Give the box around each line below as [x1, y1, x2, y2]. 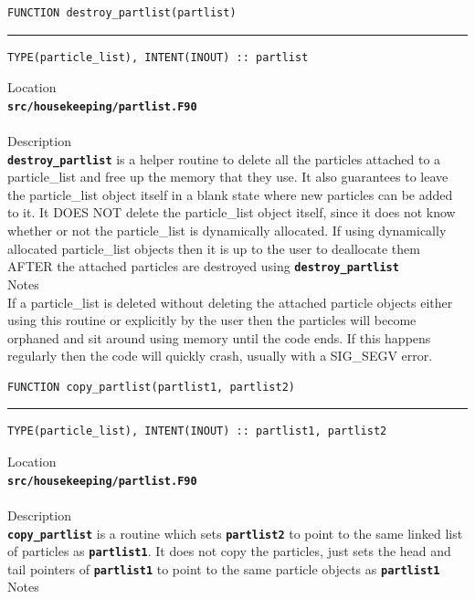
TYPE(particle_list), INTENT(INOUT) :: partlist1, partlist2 [7, 425, 387, 438]
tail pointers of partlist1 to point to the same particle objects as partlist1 [7, 559, 440, 578]
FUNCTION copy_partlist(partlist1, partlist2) [7, 380, 295, 394]
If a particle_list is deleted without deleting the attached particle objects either [7, 292, 453, 311]
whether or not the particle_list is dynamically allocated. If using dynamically [7, 221, 447, 240]
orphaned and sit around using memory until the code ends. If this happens [7, 328, 431, 347]
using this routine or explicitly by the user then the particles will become [7, 310, 417, 330]
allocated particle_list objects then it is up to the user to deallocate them [7, 238, 420, 257]
